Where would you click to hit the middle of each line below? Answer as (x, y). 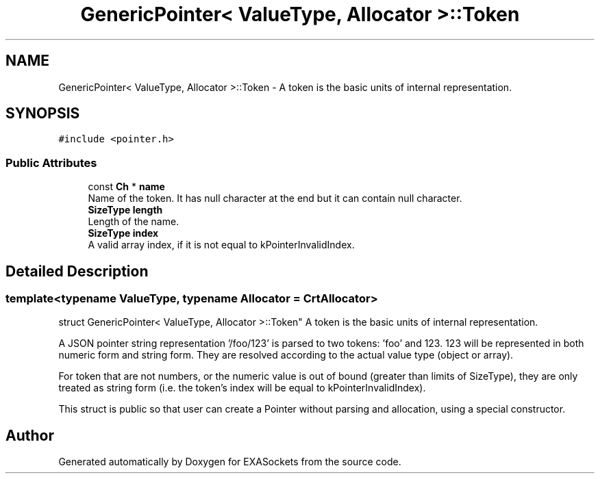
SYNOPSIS (43, 114)
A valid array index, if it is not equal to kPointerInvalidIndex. (221, 245)
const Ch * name (126, 187)
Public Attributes (51, 163)
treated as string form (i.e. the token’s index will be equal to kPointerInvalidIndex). (242, 388)
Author (30, 435)
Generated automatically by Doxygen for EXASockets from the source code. (230, 462)
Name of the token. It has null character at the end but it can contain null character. (275, 198)
